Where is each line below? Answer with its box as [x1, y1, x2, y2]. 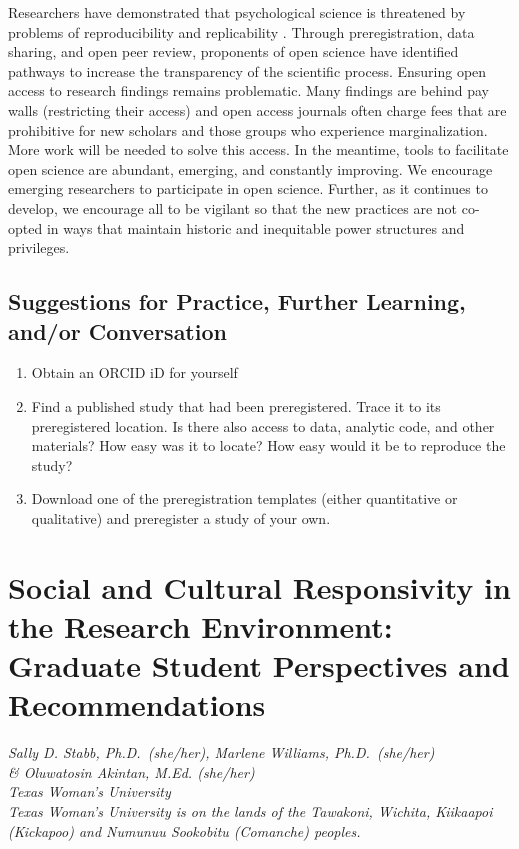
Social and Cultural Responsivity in [8, 566, 511, 607]
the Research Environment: [8, 605, 393, 646]
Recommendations [8, 684, 266, 725]
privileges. [8, 237, 70, 258]
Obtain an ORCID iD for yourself [31, 362, 238, 383]
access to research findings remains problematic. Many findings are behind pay [8, 80, 489, 101]
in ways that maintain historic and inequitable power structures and [46, 217, 465, 238]
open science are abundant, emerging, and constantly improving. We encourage [8, 158, 493, 179]
